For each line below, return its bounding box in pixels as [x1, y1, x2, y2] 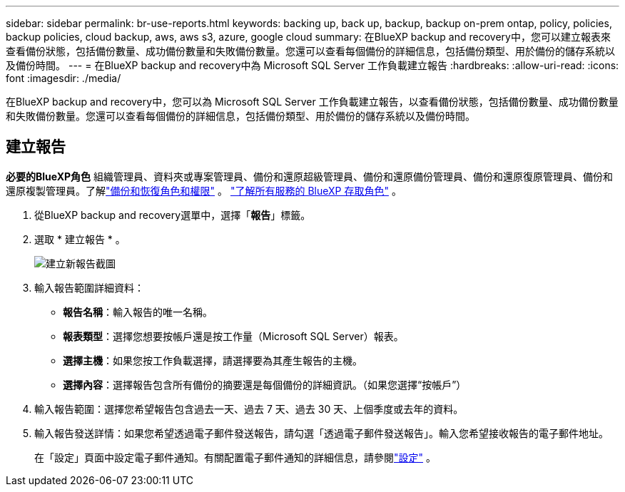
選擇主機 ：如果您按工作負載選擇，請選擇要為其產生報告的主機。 [63, 354, 362, 367]
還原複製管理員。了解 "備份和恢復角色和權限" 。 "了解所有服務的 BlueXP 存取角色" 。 [6, 184, 402, 197]
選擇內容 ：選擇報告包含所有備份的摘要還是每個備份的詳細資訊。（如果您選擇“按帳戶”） [63, 378, 467, 391]
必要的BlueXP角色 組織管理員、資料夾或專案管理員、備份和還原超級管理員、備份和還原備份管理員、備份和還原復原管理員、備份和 [6, 170, 614, 183]
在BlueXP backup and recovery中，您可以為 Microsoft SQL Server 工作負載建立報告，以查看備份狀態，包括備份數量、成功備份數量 [6, 96, 619, 108]
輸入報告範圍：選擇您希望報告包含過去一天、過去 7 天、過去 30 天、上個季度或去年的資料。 [34, 402, 464, 415]
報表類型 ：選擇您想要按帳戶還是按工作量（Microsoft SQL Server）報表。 [63, 329, 404, 342]
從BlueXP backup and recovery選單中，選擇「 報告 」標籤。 [34, 208, 311, 221]
